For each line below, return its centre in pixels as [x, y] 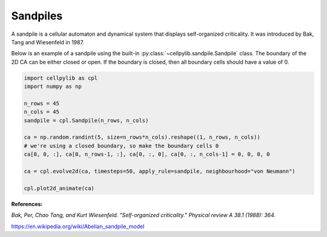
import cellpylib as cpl [61, 78]
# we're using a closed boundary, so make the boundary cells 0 [121, 146]
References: [27, 204]
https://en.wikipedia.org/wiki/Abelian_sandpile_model [78, 226]
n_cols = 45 [42, 112]
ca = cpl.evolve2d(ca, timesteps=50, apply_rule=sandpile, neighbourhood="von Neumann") [160, 171]
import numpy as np [53, 87]
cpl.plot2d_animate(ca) [59, 188]
